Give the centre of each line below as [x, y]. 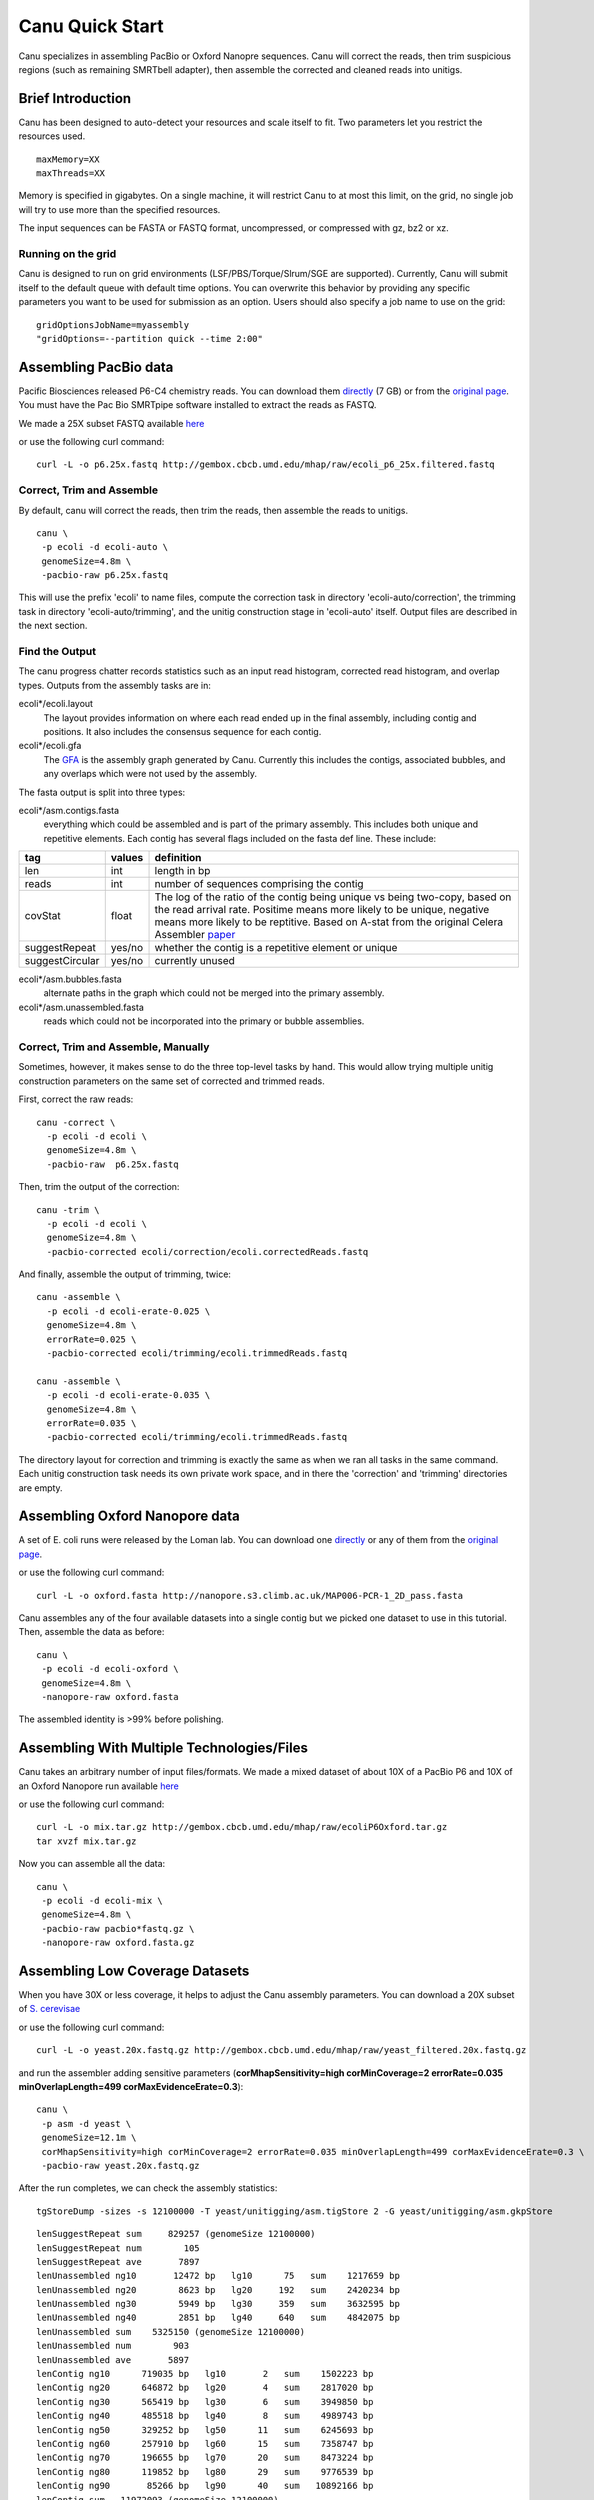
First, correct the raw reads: [76, 1099]
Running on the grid [67, 253]
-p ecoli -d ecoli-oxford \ [110, 1669]
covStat [42, 916]
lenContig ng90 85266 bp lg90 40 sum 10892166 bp [205, 2486]
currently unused [194, 961]
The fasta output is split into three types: [102, 792]
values [127, 858]
